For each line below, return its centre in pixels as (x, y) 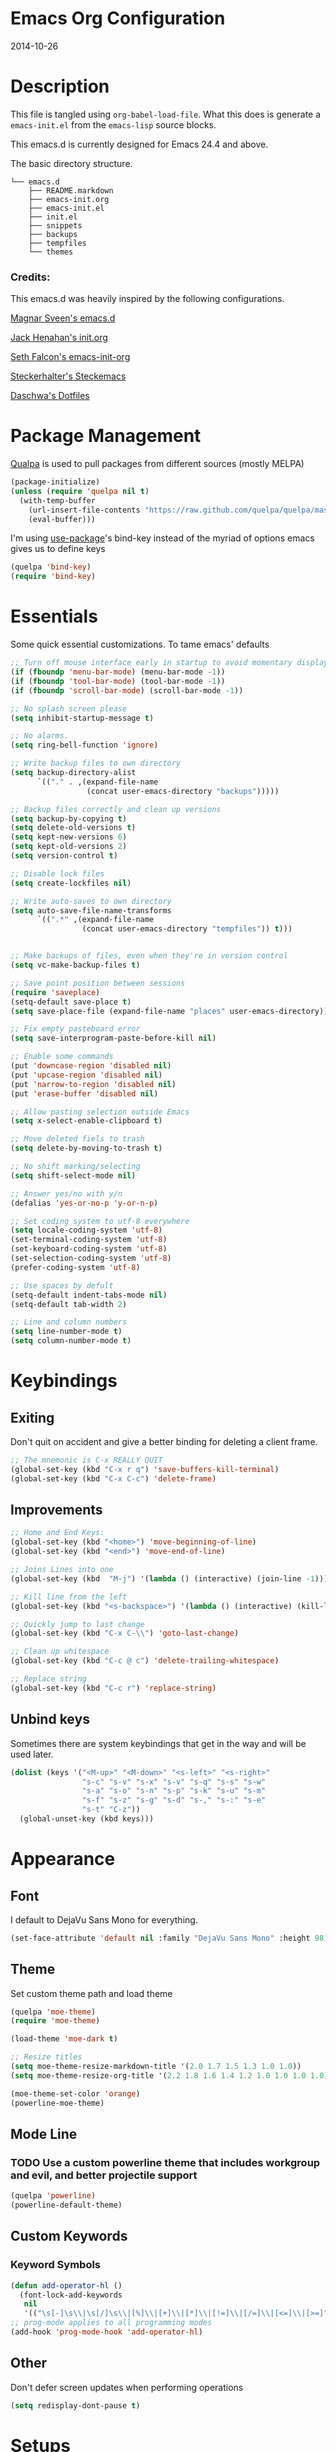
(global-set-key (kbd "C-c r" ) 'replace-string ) (113, 1688)
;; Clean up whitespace (60, 1652)
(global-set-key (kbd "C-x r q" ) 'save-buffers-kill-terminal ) (145, 1469)
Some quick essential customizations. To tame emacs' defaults (140, 644)
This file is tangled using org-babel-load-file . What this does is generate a (166, 114)
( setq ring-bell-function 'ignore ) (84, 745)
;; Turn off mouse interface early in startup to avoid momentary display (169, 663)
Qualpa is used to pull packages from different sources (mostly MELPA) (157, 464)
